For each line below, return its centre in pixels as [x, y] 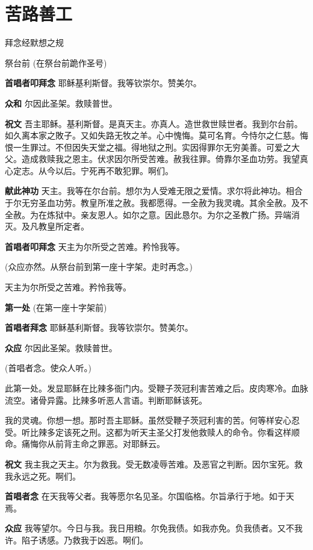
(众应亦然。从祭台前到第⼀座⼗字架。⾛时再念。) [99, 267]
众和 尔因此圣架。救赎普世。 [61, 103]
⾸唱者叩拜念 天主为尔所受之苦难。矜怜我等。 [95, 246]
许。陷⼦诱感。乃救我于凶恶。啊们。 [76, 539]
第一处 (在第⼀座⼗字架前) [56, 307]
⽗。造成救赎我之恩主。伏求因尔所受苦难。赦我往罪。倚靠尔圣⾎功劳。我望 [152, 159]
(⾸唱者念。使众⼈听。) [48, 368]
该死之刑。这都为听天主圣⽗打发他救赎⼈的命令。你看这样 [177, 432]
